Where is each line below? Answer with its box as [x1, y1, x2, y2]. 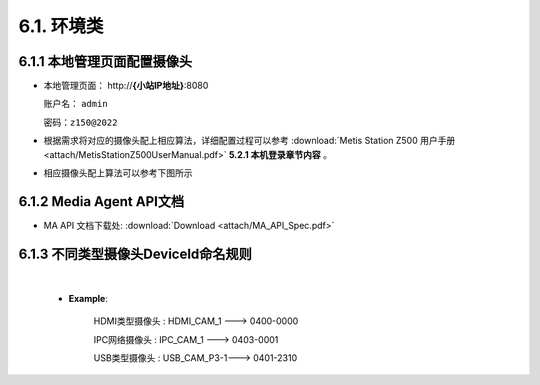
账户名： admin [43, 98, 109, 110]
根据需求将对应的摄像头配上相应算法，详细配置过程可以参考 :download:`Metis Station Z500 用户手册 [43, 135, 456, 147]
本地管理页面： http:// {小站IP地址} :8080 [43, 80, 209, 92]
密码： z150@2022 [43, 116, 118, 128]
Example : [68, 292, 109, 304]
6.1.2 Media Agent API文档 [18, 193, 185, 210]
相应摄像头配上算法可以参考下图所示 [43, 167, 193, 179]
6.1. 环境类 [18, 15, 104, 37]
